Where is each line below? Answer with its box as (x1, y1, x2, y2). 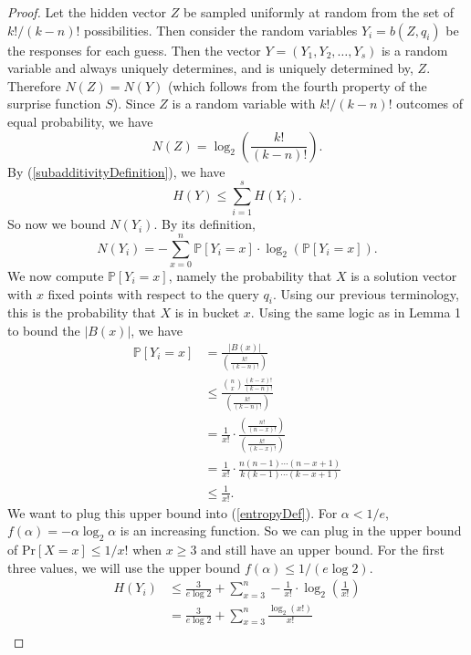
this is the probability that (7, 303, 156, 322)
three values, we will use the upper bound (7, 557, 241, 577)
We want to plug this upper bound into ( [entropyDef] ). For (7, 503, 338, 522)
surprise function (7, 94, 101, 113)
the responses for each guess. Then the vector (7, 40, 261, 59)
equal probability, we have (7, 111, 153, 130)
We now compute (7, 266, 104, 285)
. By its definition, (153, 214, 256, 234)
